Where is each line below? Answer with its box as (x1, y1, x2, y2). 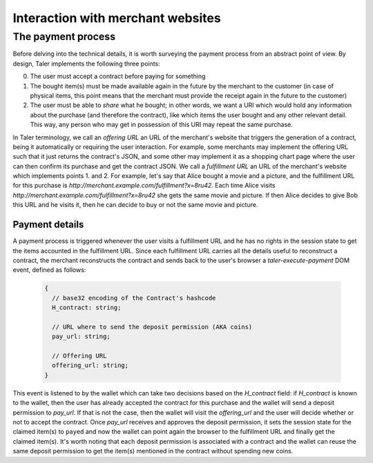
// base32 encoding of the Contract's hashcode (52, 294, 216, 302)
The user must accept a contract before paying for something (30, 72, 206, 81)
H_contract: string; (52, 304, 122, 312)
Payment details (12, 219, 84, 230)
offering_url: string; (52, 362, 129, 369)
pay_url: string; (52, 333, 111, 341)
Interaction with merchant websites (12, 10, 221, 26)
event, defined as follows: (12, 266, 86, 274)
